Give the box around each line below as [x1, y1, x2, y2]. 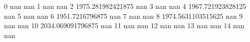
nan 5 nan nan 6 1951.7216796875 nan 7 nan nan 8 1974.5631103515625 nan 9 [4, 10, 243, 21]
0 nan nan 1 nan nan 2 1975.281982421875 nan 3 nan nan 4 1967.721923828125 [4, 1, 247, 11]
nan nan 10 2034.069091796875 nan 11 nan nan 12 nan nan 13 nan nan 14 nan [4, 20, 245, 31]
